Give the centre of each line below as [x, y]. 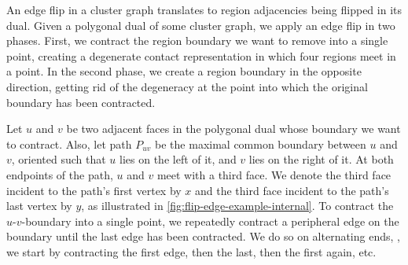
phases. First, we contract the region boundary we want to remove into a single [197, 40]
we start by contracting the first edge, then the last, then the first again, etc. [191, 251]
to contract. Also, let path [69, 144]
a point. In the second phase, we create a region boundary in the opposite [184, 71]
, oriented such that [59, 159]
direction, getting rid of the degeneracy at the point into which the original [187, 86]
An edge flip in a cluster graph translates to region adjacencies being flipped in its [204, 9]
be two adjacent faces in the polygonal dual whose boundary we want [233, 129]
